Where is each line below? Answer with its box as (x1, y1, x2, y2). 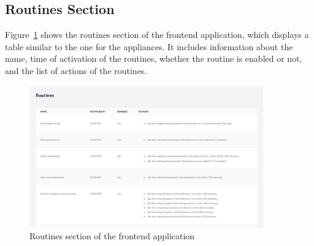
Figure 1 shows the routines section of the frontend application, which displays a (5, 28, 309, 41)
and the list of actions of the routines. (5, 64, 147, 76)
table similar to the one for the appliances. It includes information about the (5, 40, 293, 53)
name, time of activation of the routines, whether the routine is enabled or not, (5, 52, 302, 65)
